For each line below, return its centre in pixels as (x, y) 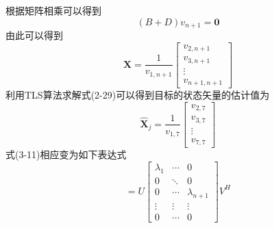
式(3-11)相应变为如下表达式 (66, 154)
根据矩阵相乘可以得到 (53, 10)
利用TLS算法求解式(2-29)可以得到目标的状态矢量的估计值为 (138, 95)
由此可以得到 (34, 35)
